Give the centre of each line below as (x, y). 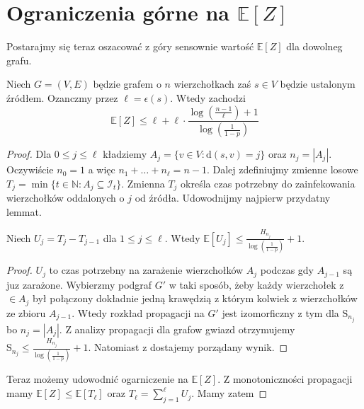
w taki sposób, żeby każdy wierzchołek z (256, 284)
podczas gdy (287, 270)
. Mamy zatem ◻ (229, 393)
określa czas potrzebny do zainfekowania (268, 183)
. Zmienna (143, 183)
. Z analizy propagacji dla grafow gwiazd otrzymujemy (177, 329)
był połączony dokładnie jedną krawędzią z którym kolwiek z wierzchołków (195, 298)
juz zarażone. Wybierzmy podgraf (79, 284)
